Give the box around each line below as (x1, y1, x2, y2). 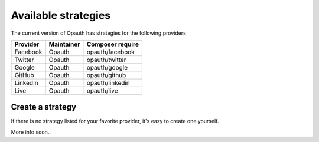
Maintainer (48, 40, 80, 48)
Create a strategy (11, 102, 77, 112)
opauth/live (86, 86, 118, 94)
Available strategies (11, 9, 111, 22)
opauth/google (86, 63, 128, 71)
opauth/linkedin (86, 78, 130, 87)
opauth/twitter (86, 55, 126, 64)
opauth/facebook (86, 48, 135, 56)
